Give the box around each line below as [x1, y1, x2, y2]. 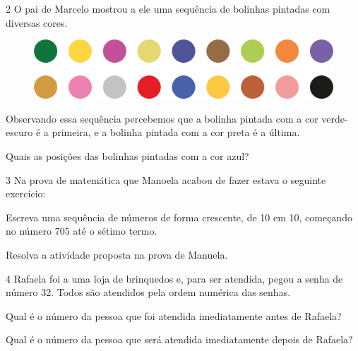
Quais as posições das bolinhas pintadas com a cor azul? [6, 149, 249, 164]
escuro [6, 125, 33, 140]
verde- [321, 111, 348, 125]
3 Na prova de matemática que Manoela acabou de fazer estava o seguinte [6, 172, 326, 187]
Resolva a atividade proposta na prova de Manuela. [6, 247, 228, 261]
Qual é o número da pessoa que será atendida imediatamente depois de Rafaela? [6, 332, 353, 347]
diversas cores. [6, 15, 68, 30]
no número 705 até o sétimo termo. [6, 223, 157, 238]
